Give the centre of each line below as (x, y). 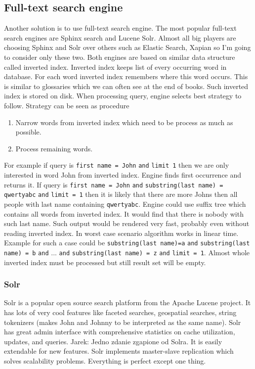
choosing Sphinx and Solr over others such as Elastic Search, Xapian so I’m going (127, 47)
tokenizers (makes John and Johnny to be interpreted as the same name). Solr (123, 322)
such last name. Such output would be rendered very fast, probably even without (127, 223)
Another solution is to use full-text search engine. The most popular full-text (120, 28)
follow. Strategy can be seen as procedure (67, 105)
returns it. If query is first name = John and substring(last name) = (114, 184)
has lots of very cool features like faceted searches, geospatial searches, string (120, 312)
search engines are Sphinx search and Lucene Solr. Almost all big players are (120, 37)
